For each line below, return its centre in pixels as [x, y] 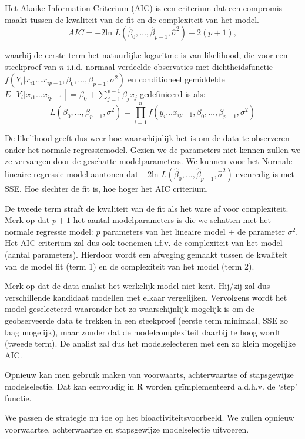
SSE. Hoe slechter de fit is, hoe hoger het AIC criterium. [107, 189]
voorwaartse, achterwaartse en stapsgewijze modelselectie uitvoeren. [127, 429]
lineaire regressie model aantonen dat [72, 174]
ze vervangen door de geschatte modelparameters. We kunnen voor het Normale [149, 161]
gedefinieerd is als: [173, 94]
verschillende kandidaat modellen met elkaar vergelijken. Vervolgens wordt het [146, 297]
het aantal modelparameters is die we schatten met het [172, 220]
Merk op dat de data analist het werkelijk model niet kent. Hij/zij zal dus [138, 286]
